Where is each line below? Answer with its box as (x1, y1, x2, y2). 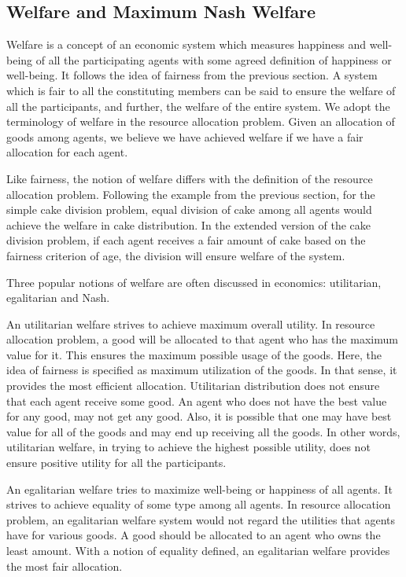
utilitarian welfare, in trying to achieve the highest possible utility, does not (6, 439, 371, 455)
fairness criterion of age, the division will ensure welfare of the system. (6, 247, 345, 263)
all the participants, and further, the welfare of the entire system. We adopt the (6, 97, 390, 114)
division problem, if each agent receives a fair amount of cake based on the (6, 232, 366, 248)
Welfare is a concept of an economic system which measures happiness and (6, 36, 367, 53)
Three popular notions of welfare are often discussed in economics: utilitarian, (6, 274, 382, 290)
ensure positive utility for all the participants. (6, 454, 227, 471)
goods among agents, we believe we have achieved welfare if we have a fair (6, 128, 364, 145)
